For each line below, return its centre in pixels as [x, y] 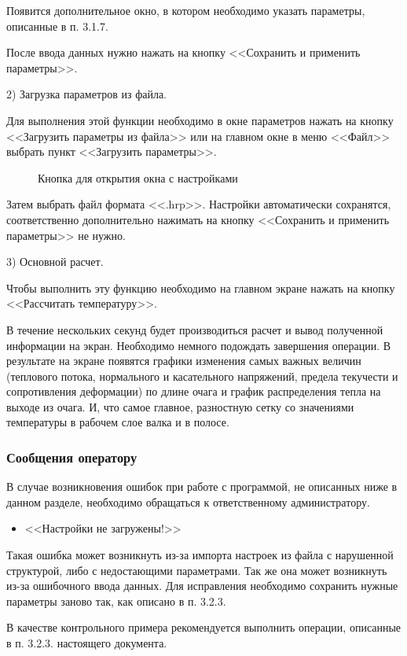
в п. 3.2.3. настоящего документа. [87, 643]
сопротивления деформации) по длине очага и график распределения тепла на [194, 391]
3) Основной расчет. [55, 262]
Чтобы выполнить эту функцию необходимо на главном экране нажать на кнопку [201, 287]
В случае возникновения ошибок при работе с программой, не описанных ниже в [202, 486]
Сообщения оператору [72, 457]
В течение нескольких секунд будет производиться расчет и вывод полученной [195, 329]
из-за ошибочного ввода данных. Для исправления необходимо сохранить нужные [202, 586]
